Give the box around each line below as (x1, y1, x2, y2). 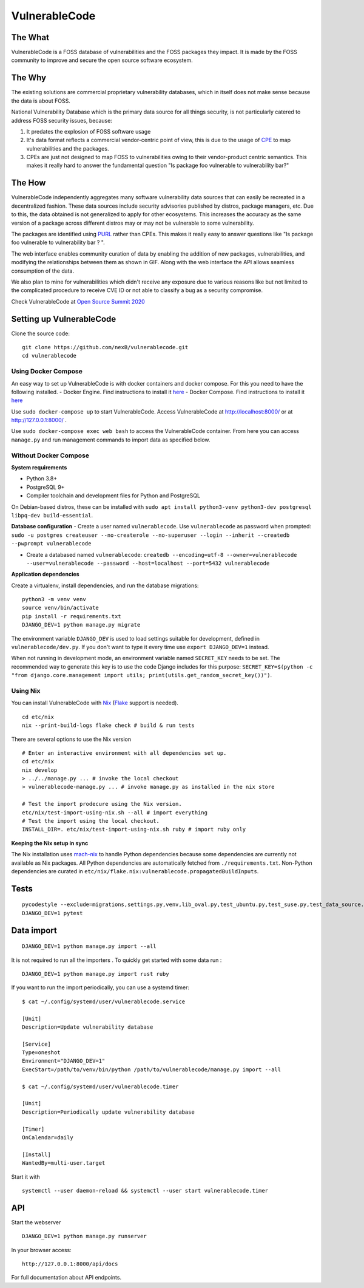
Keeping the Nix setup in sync (11, 839, 89, 847)
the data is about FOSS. (11, 97, 71, 104)
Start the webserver (11, 1218, 61, 1226)
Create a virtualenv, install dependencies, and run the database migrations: (11, 582, 199, 589)
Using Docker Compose (11, 367, 83, 376)
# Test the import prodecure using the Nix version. (22, 800, 182, 808)
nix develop (22, 766, 58, 774)
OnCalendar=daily (22, 1134, 73, 1141)
